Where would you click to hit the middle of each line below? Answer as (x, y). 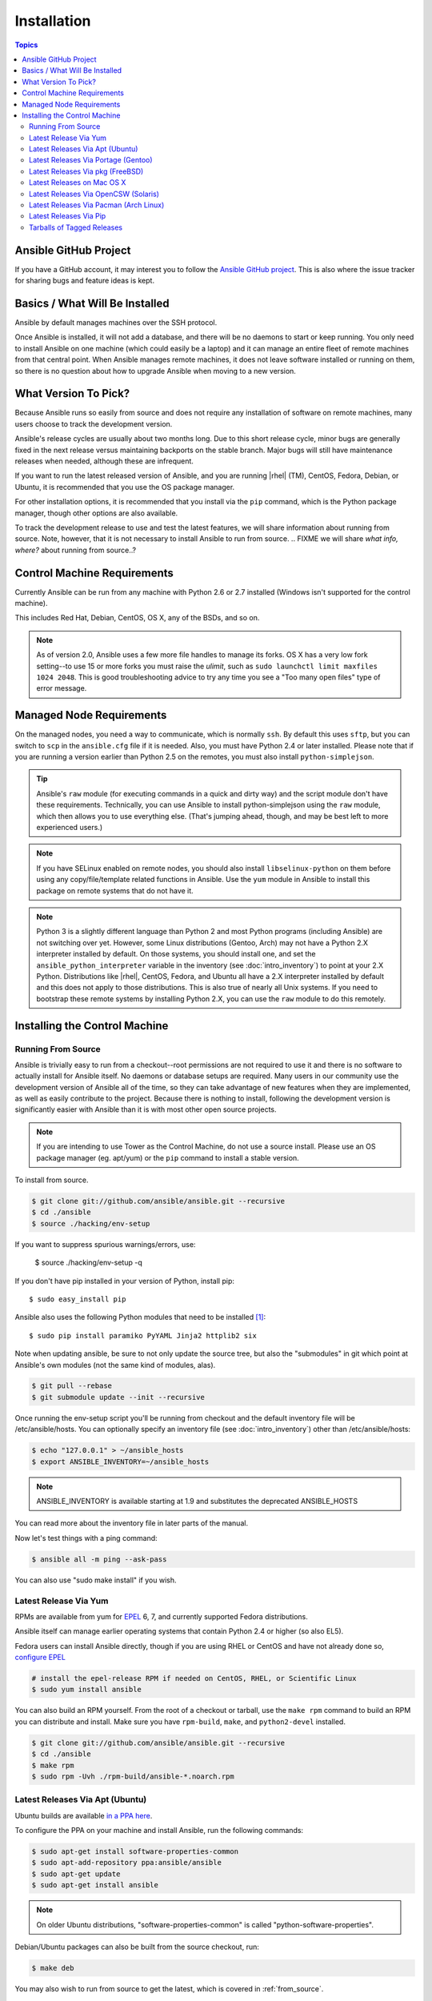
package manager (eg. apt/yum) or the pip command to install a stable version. (168, 1157)
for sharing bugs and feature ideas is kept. (85, 281)
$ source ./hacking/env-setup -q (89, 1263)
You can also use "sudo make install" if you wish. (96, 1580)
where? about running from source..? (75, 550)
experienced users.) (70, 828)
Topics (26, 45)
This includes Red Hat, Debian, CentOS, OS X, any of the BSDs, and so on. (137, 618)
